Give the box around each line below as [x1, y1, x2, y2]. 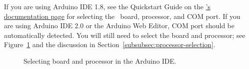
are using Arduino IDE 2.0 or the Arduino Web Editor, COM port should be [4, 20, 235, 31]
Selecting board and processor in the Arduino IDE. [23, 55, 177, 66]
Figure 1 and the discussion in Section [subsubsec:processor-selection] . [4, 39, 215, 50]
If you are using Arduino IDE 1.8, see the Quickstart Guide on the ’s [4, 1, 211, 11]
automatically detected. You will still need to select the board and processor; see [4, 30, 246, 40]
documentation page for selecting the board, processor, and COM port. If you [4, 11, 241, 21]
